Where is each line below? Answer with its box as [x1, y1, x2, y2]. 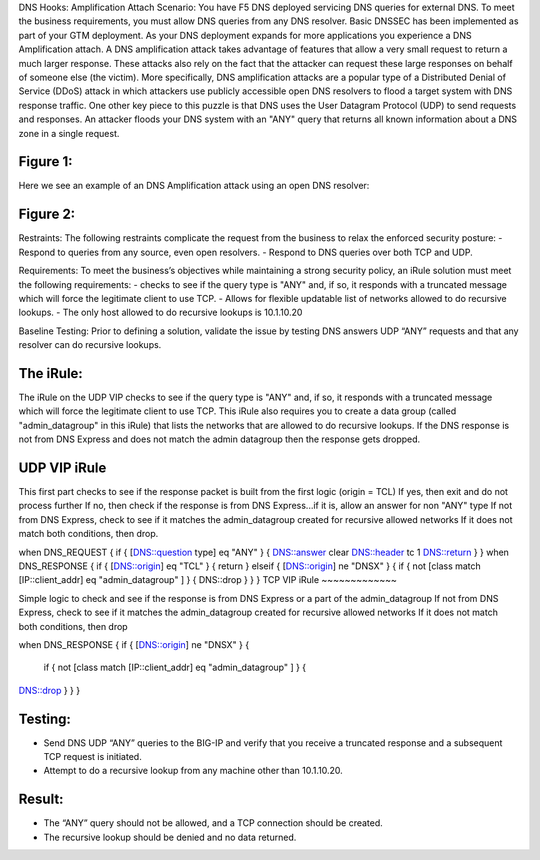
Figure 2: [18, 206, 76, 223]
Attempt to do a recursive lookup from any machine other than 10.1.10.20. [43, 765, 344, 777]
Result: [18, 791, 64, 808]
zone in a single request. [18, 127, 120, 139]
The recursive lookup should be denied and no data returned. [43, 831, 297, 843]
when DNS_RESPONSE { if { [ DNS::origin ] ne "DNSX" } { [18, 638, 250, 650]
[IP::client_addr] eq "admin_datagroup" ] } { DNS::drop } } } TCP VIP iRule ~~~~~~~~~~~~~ [18, 574, 397, 586]
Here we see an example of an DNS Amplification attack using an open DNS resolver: [18, 180, 370, 192]
